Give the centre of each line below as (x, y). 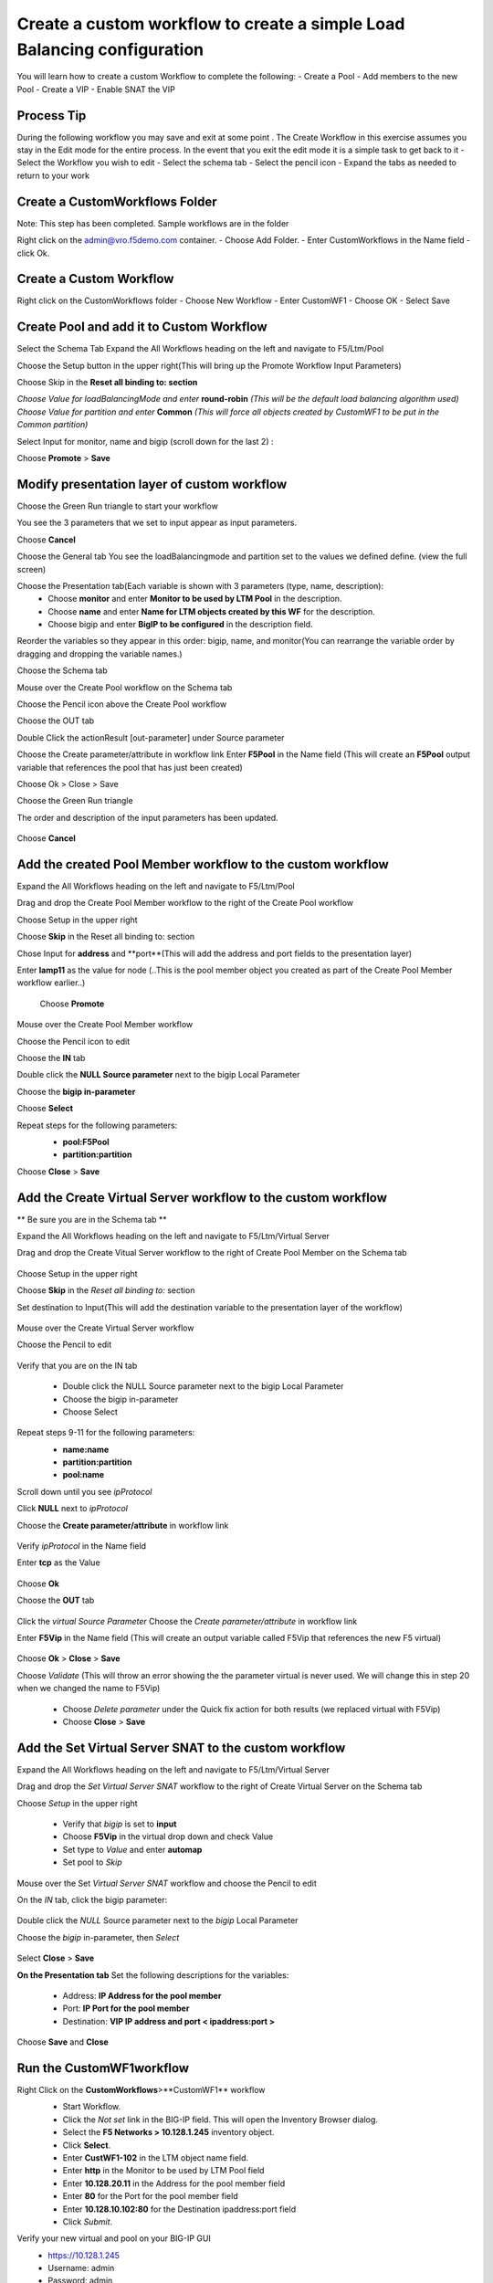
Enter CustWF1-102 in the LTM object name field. (156, 2157)
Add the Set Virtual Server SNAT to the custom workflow (181, 1747)
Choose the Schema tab (63, 670)
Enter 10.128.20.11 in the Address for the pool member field (174, 2183)
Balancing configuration (110, 49)
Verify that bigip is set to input (120, 1824)
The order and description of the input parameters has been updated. (147, 817)
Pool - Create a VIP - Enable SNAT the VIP (96, 89)
